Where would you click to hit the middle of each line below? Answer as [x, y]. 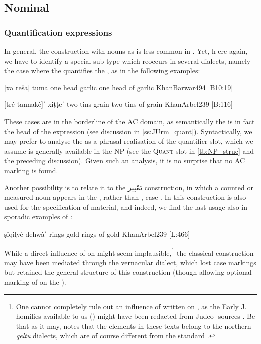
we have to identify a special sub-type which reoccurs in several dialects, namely [127, 61]
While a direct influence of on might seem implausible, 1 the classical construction [129, 252]
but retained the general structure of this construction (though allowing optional [128, 272]
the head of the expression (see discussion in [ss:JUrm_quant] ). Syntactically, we [128, 131]
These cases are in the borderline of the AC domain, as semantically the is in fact [129, 121]
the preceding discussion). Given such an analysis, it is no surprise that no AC [125, 160]
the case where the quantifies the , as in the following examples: [102, 71]
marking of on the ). [35, 281]
